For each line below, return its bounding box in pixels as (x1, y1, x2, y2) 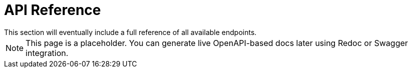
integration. (26, 47, 69, 58)
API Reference (4, 1, 101, 18)
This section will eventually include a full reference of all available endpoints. (4, 27, 257, 36)
